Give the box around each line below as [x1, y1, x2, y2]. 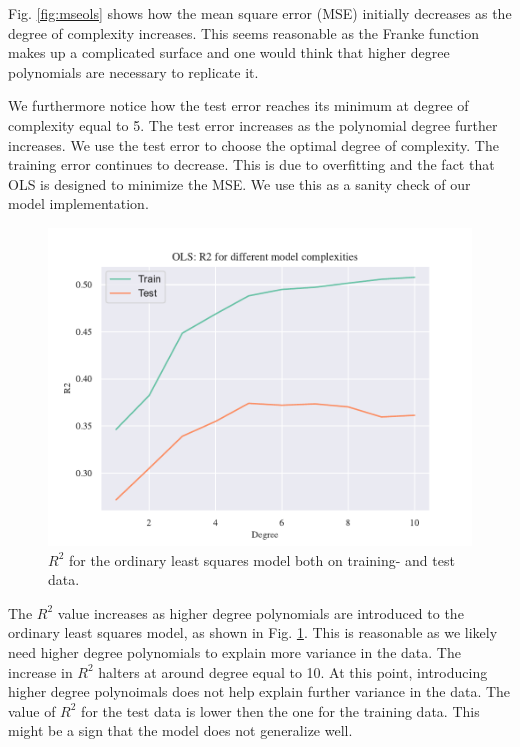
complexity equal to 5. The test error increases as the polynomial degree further [8, 114, 498, 135]
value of [8, 700, 56, 721]
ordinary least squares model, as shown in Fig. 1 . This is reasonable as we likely [8, 622, 498, 643]
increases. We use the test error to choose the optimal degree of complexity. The [8, 134, 499, 155]
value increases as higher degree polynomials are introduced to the [57, 602, 464, 623]
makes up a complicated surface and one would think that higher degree [8, 42, 450, 63]
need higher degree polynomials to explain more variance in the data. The [8, 641, 461, 662]
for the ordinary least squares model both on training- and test [68, 549, 455, 570]
